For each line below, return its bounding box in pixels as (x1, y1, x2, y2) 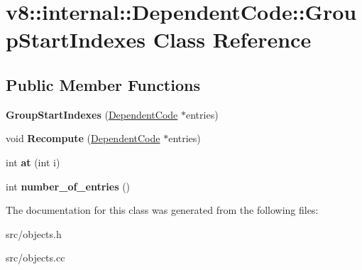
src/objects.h (6, 226, 62, 241)
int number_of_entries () (6, 178, 131, 193)
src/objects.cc (6, 250, 65, 265)
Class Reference (153, 25, 312, 54)
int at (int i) (6, 154, 60, 169)
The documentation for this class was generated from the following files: (6, 202, 319, 217)
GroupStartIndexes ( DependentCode (6, 107, 178, 121)
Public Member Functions (6, 73, 200, 95)
